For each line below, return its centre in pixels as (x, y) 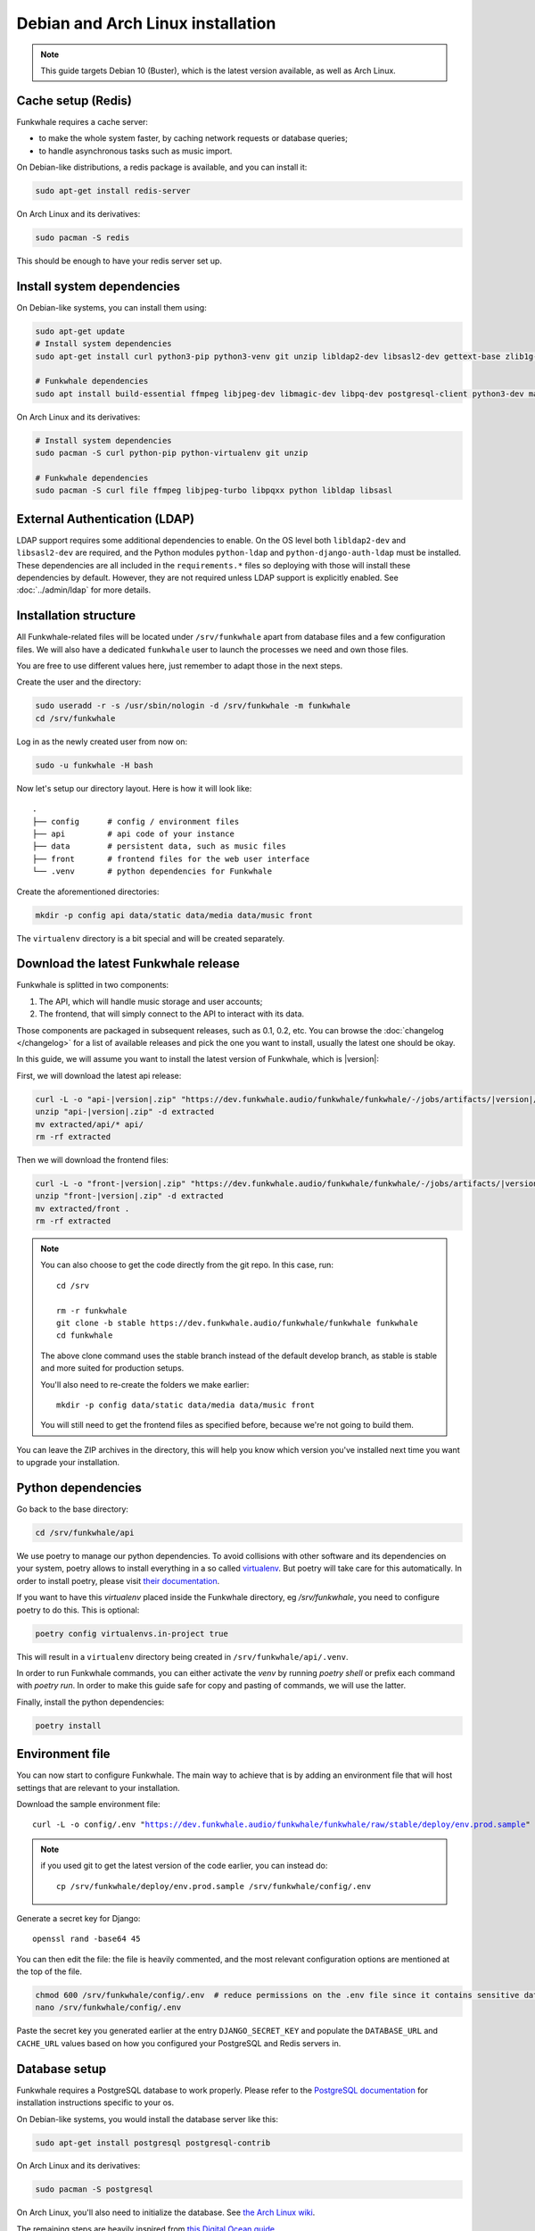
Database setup (62, 2069)
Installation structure (76, 616)
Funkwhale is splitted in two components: (93, 985)
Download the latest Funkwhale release (128, 964)
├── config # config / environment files (136, 821)
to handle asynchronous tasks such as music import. (136, 151)
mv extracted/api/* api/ (90, 1124)
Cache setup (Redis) (74, 100)
